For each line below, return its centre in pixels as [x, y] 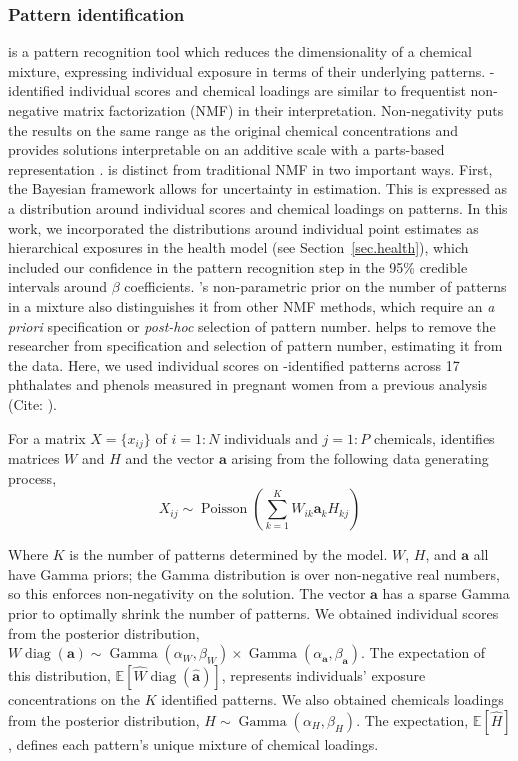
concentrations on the [74, 699]
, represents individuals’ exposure [323, 675]
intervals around [57, 286]
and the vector [170, 457]
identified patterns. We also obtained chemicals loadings [332, 699]
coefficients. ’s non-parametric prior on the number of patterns [315, 286]
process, [32, 477]
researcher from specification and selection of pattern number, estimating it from [255, 345]
